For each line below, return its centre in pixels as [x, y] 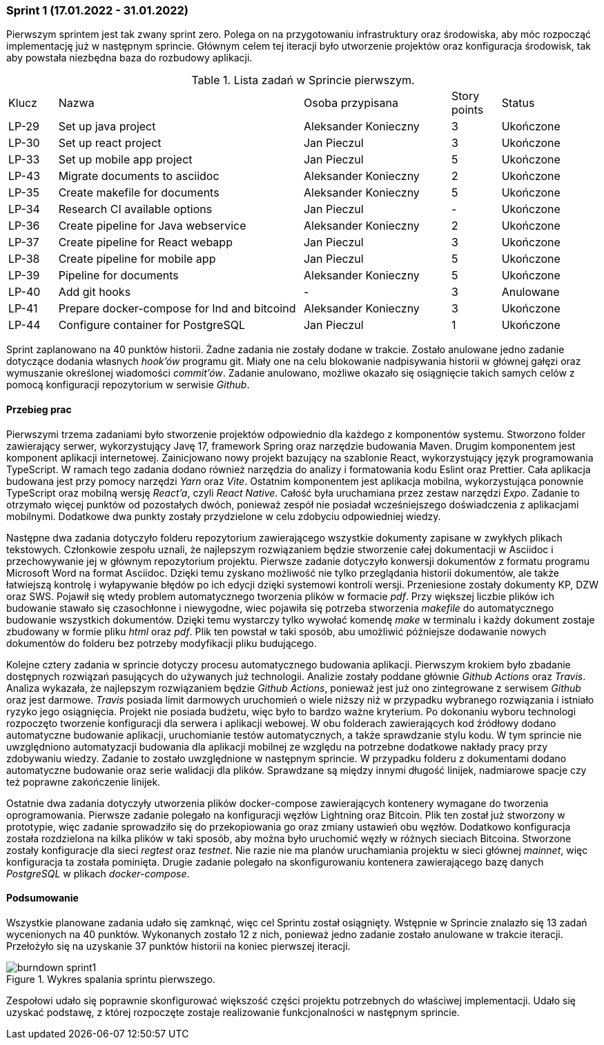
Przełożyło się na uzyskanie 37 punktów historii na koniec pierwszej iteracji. [178, 946]
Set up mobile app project [125, 160]
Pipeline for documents [118, 276]
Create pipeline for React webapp [145, 242]
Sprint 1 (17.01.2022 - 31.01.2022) [97, 10]
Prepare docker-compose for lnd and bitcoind [177, 309]
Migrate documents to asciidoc [139, 176]
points [467, 110]
